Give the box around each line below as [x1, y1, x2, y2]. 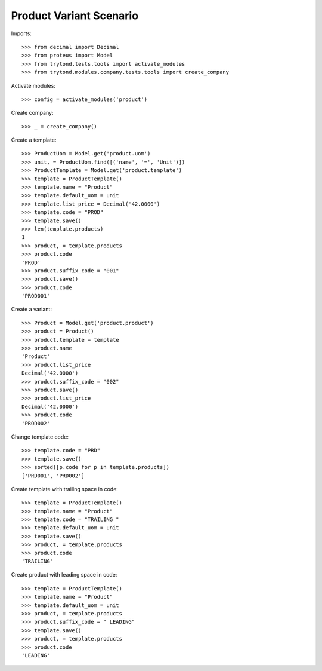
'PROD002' [21, 420, 50, 427]
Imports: [11, 30, 32, 37]
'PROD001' [21, 293, 50, 299]
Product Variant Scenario [11, 9, 139, 22]
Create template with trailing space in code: [11, 485, 119, 492]
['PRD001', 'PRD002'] [21, 472, 85, 479]
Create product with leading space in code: [11, 571, 117, 578]
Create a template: [11, 136, 57, 143]
